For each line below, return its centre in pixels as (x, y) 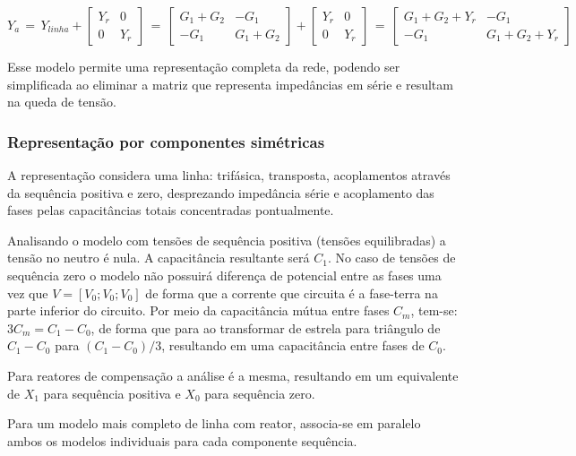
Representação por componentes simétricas (166, 141)
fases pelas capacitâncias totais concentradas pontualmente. (171, 210)
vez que (28, 293)
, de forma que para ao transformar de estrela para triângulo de (266, 327)
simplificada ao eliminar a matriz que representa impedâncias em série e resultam (230, 84)
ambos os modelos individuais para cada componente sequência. (182, 440)
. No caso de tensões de (391, 258)
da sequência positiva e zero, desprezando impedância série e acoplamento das (221, 192)
